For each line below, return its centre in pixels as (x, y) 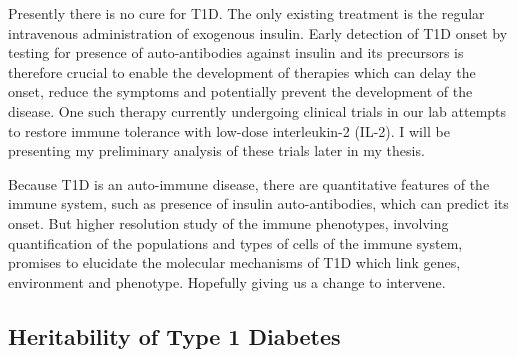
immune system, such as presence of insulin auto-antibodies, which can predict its (258, 203)
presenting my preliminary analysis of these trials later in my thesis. (216, 150)
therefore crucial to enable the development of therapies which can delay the (242, 71)
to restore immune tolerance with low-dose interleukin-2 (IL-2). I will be (229, 130)
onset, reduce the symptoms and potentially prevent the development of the (240, 91)
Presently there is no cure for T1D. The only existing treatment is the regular (246, 13)
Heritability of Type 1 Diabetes (174, 335)
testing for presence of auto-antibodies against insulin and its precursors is (236, 52)
